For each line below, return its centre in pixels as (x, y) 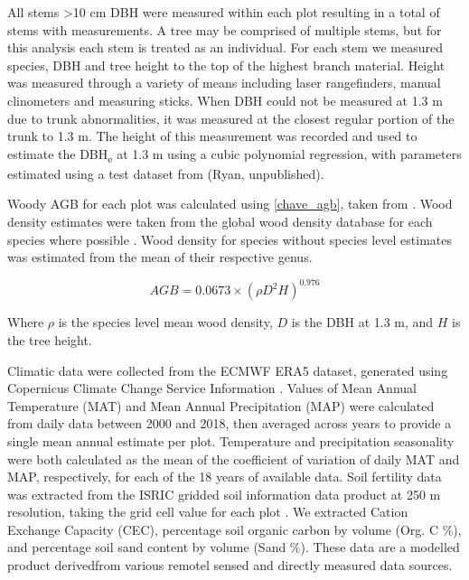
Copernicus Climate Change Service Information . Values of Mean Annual (212, 388)
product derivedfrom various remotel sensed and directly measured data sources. (230, 565)
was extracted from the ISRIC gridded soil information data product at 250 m (224, 494)
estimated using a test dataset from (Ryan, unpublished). (166, 173)
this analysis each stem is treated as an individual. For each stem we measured (225, 47)
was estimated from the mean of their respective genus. (160, 257)
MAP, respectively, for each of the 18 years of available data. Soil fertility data (225, 477)
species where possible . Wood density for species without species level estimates (230, 239)
